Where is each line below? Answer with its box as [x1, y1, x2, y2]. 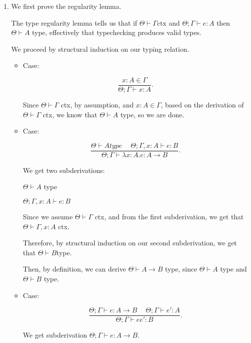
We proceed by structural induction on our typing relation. [11, 43, 189, 54]
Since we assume [23, 211, 73, 222]
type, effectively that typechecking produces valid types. [32, 27, 202, 37]
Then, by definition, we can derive [23, 264, 126, 274]
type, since [165, 264, 197, 274]
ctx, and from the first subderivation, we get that [95, 211, 244, 222]
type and [220, 264, 247, 274]
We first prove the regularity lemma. [11, 1, 121, 11]
